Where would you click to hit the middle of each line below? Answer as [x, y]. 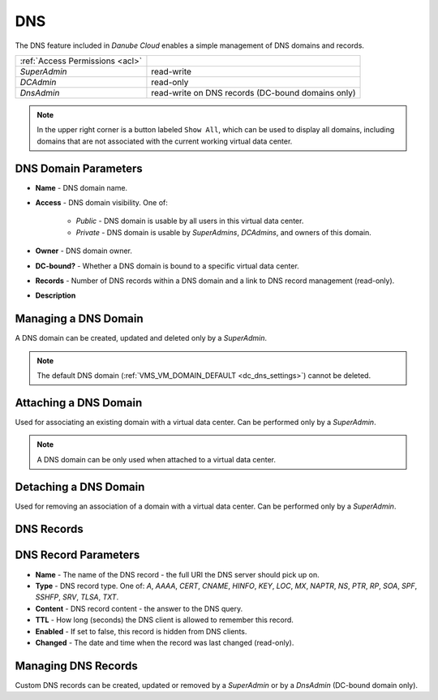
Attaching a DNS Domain [79, 403]
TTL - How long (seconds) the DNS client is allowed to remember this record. [164, 620]
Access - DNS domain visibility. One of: [101, 203]
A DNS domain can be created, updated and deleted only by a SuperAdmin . [141, 338]
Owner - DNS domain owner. [84, 251]
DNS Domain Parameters [79, 168]
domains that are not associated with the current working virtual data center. [165, 141]
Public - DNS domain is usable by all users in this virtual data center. [190, 221]
